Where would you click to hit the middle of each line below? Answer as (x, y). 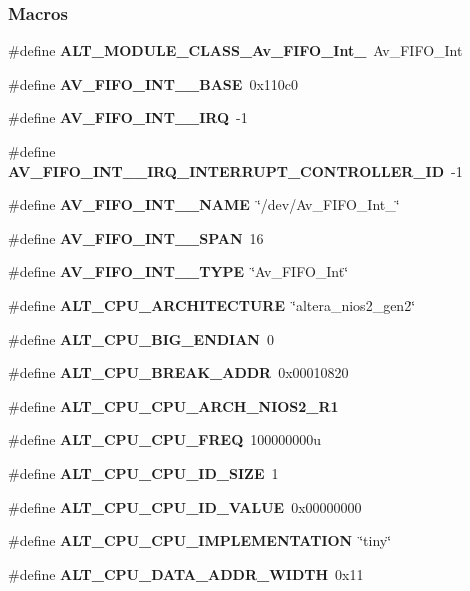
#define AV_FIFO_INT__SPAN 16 (136, 237)
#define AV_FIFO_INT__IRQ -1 (128, 117)
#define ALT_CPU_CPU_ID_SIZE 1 (143, 472)
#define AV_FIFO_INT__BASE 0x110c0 (153, 83)
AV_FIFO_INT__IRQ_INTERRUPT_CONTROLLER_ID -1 (235, 170)
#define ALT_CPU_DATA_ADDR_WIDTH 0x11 (186, 573)
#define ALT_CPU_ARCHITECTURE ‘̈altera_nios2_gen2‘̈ (212, 304)
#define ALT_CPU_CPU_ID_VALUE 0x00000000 (185, 506)
